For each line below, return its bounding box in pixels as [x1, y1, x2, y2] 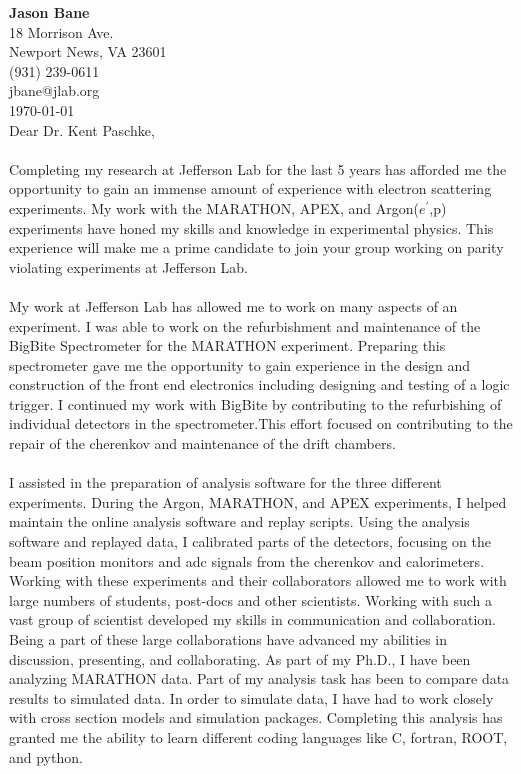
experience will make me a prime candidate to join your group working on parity [9, 237, 504, 258]
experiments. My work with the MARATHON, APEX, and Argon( [9, 197, 419, 218]
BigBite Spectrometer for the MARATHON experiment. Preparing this [9, 335, 446, 356]
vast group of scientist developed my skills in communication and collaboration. [9, 609, 496, 630]
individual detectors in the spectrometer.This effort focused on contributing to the [9, 413, 513, 434]
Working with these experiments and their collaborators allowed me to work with [9, 570, 507, 591]
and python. [9, 746, 83, 767]
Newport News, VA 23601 [9, 41, 167, 62]
